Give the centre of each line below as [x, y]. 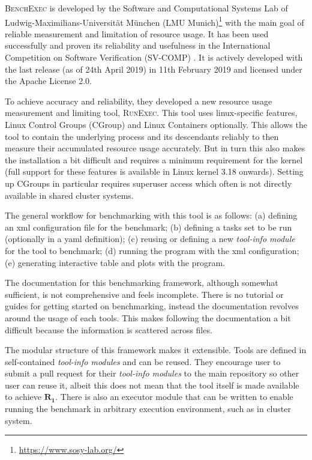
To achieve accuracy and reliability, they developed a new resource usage [139, 101]
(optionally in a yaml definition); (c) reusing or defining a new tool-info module [150, 239]
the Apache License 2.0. [48, 81]
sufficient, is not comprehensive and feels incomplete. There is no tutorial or [144, 294]
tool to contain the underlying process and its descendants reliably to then [142, 136]
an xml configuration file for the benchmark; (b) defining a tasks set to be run [148, 227]
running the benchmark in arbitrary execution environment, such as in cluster [148, 409]
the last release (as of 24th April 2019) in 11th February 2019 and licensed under [154, 69]
